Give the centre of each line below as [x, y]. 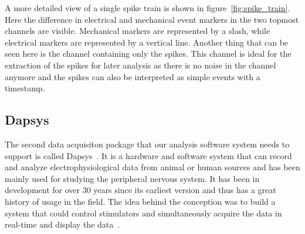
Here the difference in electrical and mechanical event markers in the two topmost [152, 19]
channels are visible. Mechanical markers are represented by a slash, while [138, 31]
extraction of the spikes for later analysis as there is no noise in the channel [140, 65]
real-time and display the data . [62, 224]
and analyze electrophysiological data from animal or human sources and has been [152, 167]
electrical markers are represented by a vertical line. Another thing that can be [147, 42]
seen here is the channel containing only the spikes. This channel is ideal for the [148, 54]
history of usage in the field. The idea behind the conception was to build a [140, 201]
